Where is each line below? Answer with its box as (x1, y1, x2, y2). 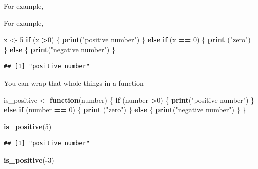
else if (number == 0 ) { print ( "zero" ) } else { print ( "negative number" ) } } (4, 104, 246, 115)
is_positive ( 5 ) (4, 121, 52, 131)
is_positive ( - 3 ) (4, 154, 54, 165)
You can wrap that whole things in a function (4, 77, 144, 88)
